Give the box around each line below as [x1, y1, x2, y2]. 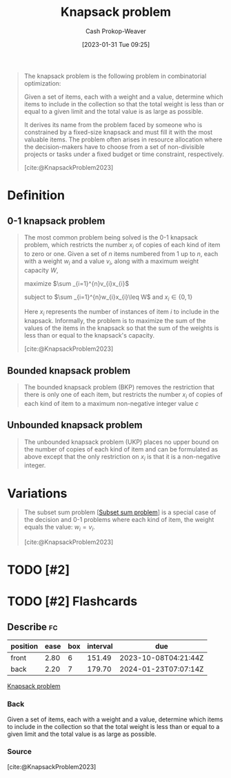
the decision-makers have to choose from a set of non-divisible [23, 142, 205, 150]
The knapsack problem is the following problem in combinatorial [23, 72, 207, 80]
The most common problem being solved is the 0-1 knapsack [23, 233, 198, 242]
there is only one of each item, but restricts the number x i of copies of [23, 390, 223, 400]
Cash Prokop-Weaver [85, 27, 147, 35]
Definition [7, 188, 66, 204]
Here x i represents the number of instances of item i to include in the [23, 308, 219, 318]
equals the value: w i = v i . [23, 523, 95, 533]
